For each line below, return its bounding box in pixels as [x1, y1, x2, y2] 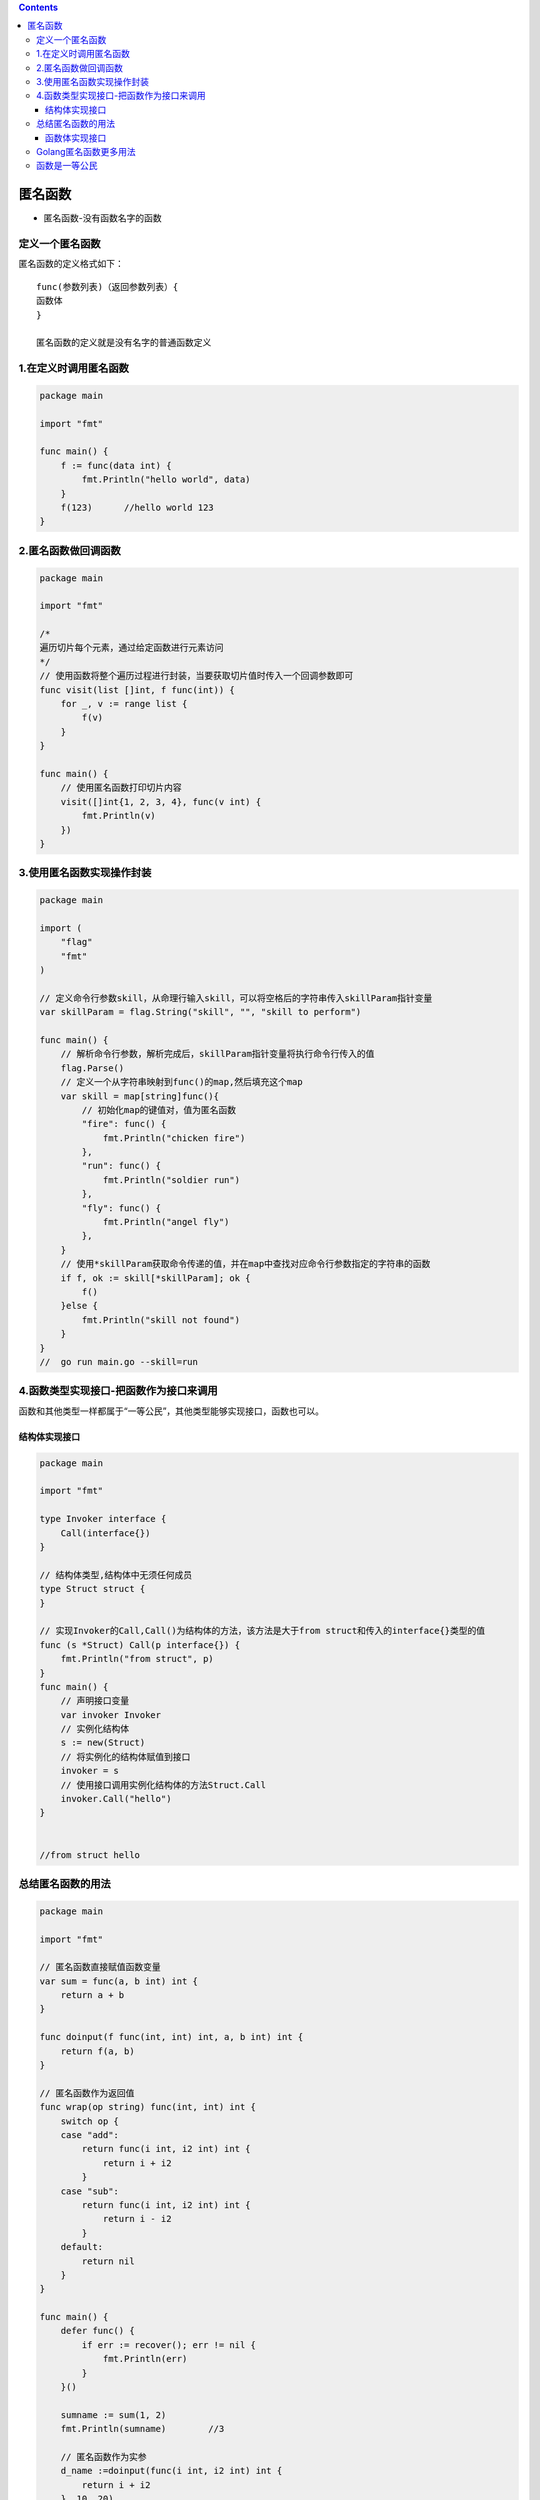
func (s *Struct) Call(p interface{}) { [39, 1639, 240, 1650]
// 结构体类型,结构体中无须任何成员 [39, 1569, 193, 1580]
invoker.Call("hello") [60, 1793, 172, 1805]
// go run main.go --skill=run [39, 1356, 199, 1367]
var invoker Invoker [60, 1709, 162, 1720]
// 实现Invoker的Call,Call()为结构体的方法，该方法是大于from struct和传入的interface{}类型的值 [39, 1625, 486, 1637]
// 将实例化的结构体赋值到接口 [60, 1751, 191, 1762]
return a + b [60, 1990, 125, 2001]
